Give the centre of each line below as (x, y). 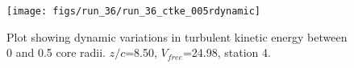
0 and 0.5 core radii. (56, 52)
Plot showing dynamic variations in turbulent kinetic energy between (177, 36)
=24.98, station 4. (227, 52)
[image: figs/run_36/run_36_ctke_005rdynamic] (133, 11)
